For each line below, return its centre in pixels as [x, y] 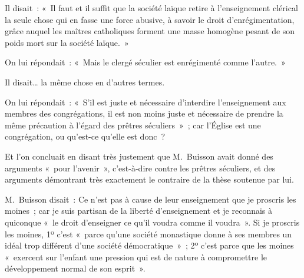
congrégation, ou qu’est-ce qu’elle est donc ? [85, 136]
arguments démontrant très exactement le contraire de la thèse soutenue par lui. [149, 179]
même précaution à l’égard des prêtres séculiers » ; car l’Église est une [133, 125]
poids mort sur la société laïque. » [67, 42]
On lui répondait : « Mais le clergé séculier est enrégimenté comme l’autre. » [145, 62]
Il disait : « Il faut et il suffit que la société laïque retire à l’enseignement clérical [151, 8]
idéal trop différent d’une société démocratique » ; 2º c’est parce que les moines [149, 245]
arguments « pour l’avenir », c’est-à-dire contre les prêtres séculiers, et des [140, 168]
